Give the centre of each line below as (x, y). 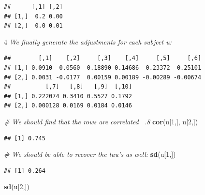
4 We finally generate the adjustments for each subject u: (88, 41)
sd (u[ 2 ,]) (17, 187)
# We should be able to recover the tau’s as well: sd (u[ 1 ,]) (90, 154)
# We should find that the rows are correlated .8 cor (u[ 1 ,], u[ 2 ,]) (101, 121)
